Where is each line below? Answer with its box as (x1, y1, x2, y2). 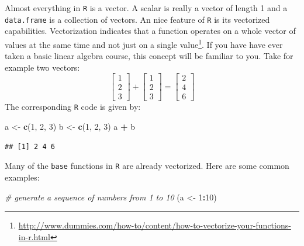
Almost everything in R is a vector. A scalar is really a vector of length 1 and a (5, 2, 288, 13)
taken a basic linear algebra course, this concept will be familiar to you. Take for (5, 50, 293, 62)
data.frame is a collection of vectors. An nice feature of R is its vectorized (5, 13, 270, 25)
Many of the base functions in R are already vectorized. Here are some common (5, 160, 289, 172)
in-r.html (18, 230, 50, 242)
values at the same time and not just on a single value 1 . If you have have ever (5, 36, 283, 50)
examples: (5, 171, 40, 183)
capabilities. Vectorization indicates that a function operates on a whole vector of (5, 25, 296, 37)
